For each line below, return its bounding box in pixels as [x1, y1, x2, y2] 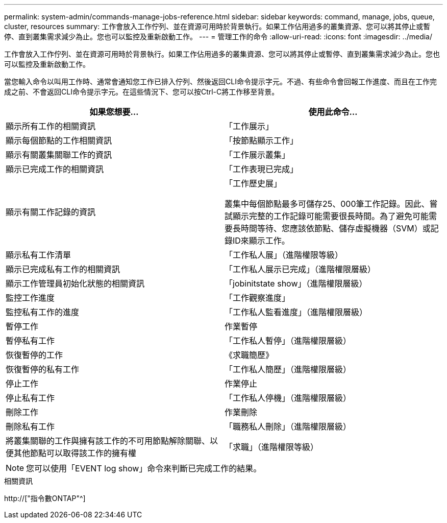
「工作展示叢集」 [225, 150, 290, 160]
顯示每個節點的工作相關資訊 [6, 135, 112, 146]
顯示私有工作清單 [6, 250, 71, 260]
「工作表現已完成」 [225, 164, 299, 174]
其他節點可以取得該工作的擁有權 [14, 448, 137, 458]
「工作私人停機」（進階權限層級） [225, 393, 352, 403]
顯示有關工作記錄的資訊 [6, 207, 96, 217]
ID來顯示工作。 [233, 235, 290, 246]
